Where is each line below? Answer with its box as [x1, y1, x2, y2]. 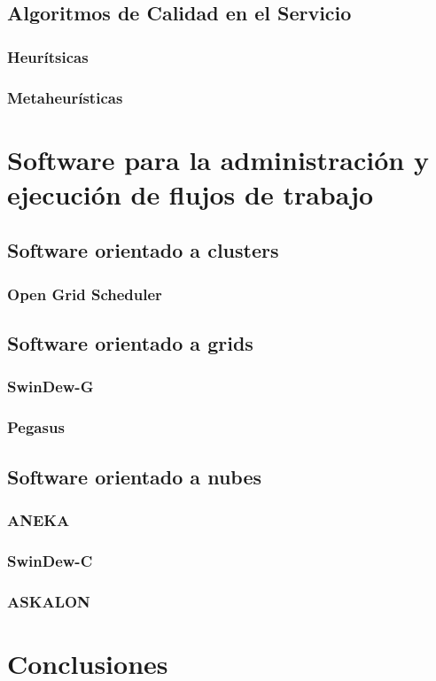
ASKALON [7, 590, 90, 612]
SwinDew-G [7, 375, 94, 398]
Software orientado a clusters [7, 236, 279, 264]
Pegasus [7, 416, 65, 438]
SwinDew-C [7, 549, 93, 571]
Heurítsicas [7, 45, 89, 67]
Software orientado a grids [7, 329, 253, 357]
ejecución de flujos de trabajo [7, 175, 374, 212]
